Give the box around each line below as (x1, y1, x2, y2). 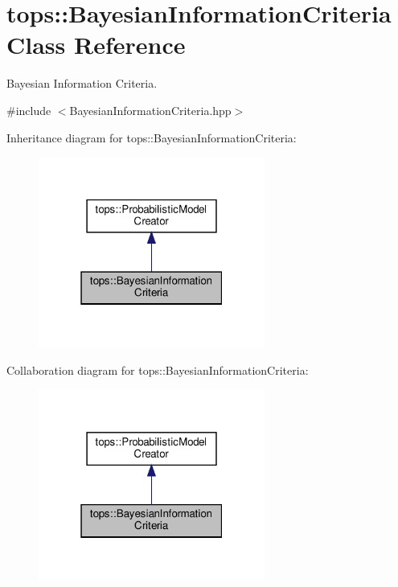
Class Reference (6, 28, 186, 61)
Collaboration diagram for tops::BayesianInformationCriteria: (6, 361, 309, 378)
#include (6, 101, 51, 118)
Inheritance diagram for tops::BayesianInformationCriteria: (6, 129, 297, 146)
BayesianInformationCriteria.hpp (69, 101, 232, 118)
